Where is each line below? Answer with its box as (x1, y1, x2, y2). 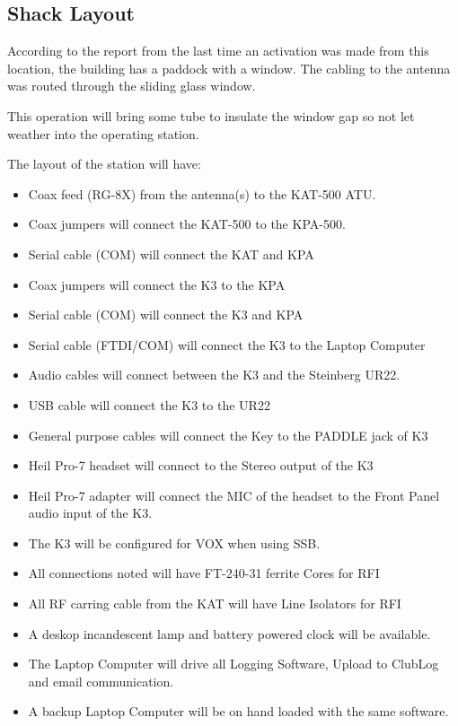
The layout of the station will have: (7, 154, 201, 173)
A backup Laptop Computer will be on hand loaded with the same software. (28, 702, 449, 721)
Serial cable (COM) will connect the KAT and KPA (28, 244, 314, 263)
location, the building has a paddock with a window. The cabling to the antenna (7, 58, 451, 77)
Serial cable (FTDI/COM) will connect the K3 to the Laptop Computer (28, 335, 426, 354)
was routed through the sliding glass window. (7, 76, 256, 95)
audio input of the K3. (28, 503, 153, 522)
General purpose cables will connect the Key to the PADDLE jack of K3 (28, 425, 428, 444)
